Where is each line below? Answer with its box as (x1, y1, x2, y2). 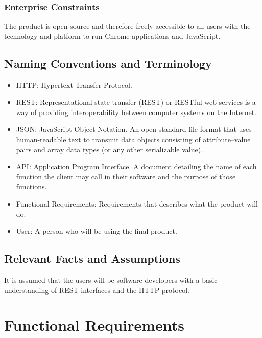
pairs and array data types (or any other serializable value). (16, 144, 203, 154)
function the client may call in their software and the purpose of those (16, 171, 236, 182)
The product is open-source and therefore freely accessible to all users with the (4, 20, 251, 31)
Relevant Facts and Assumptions (4, 251, 180, 266)
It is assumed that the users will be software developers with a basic (4, 274, 218, 285)
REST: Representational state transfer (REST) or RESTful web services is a (16, 97, 256, 107)
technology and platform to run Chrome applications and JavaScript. (4, 30, 221, 41)
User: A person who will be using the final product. (16, 226, 177, 236)
